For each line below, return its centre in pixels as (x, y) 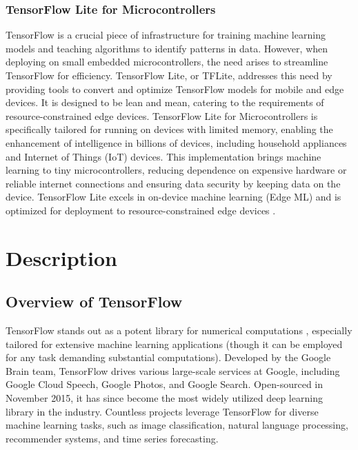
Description (62, 257)
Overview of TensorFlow (94, 301)
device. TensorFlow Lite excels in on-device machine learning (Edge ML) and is (173, 197)
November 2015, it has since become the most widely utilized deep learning (164, 398)
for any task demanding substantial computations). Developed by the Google (168, 357)
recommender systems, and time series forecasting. (112, 438)
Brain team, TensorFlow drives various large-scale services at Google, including (173, 370)
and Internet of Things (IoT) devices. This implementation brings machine (163, 156)
